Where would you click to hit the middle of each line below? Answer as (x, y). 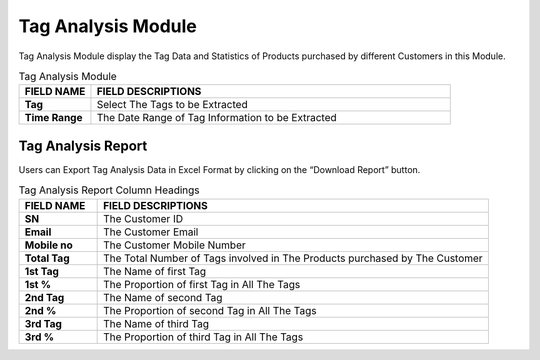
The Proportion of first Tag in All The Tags (202, 284)
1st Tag (42, 271)
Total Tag (47, 258)
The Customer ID (143, 218)
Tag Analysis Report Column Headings (109, 190)
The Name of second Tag (163, 297)
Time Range (53, 118)
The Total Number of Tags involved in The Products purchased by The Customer (293, 258)
